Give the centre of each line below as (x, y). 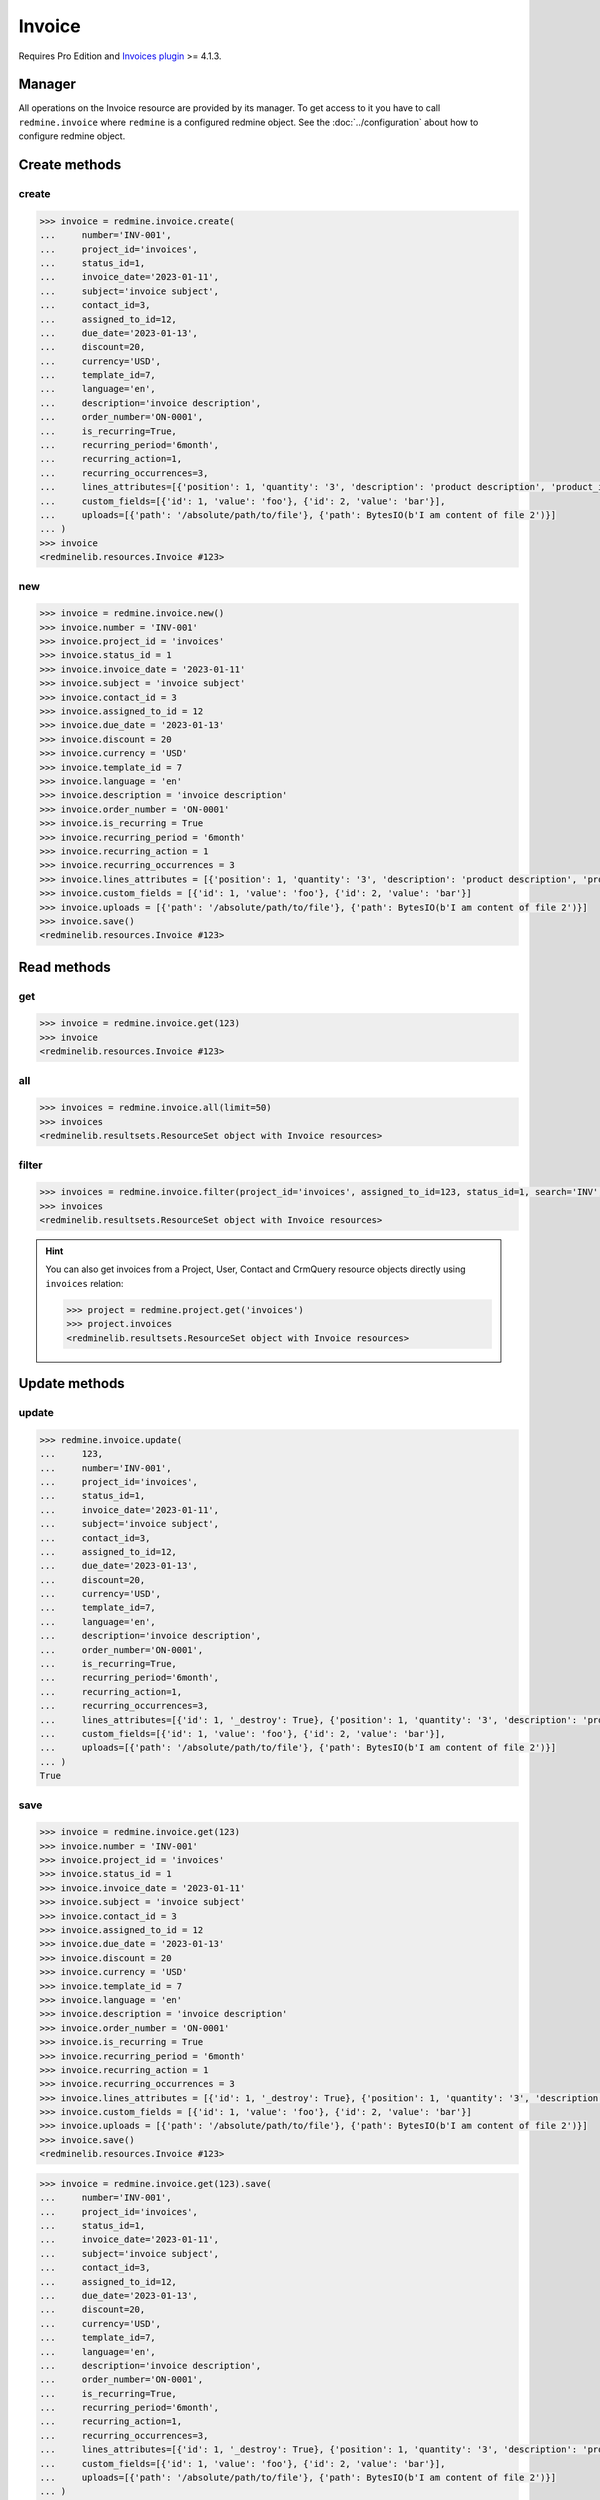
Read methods (65, 966)
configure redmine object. (72, 136)
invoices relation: (84, 1283)
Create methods (70, 165)
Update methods (71, 1383)
